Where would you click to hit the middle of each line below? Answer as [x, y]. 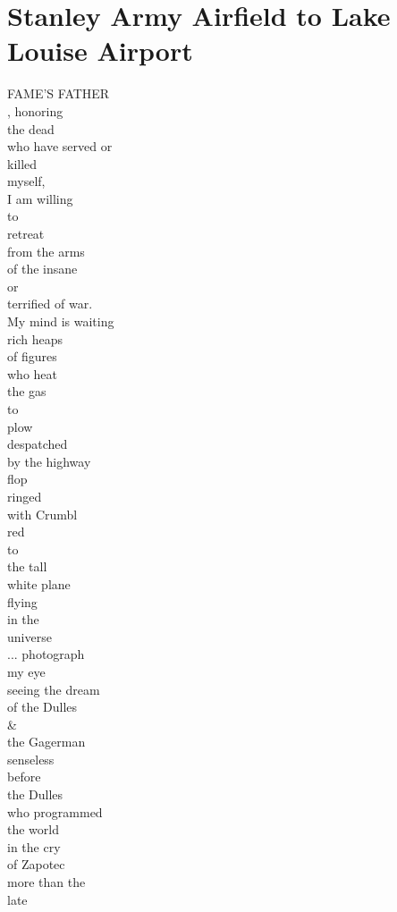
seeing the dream [54, 689]
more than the [46, 882]
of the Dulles [42, 707]
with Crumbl [42, 514]
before [24, 777]
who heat [32, 373]
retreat [26, 234]
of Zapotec [36, 864]
